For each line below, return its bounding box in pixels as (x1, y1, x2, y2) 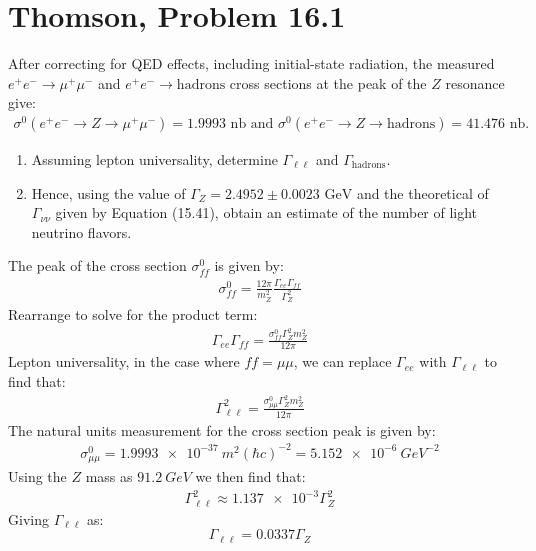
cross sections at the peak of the (229, 72, 427, 93)
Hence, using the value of (31, 182, 186, 203)
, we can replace (293, 351, 392, 372)
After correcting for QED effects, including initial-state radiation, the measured (8, 53, 495, 74)
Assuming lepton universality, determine (31, 149, 278, 170)
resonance (445, 72, 505, 93)
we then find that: (195, 466, 306, 487)
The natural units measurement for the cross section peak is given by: (8, 419, 436, 440)
